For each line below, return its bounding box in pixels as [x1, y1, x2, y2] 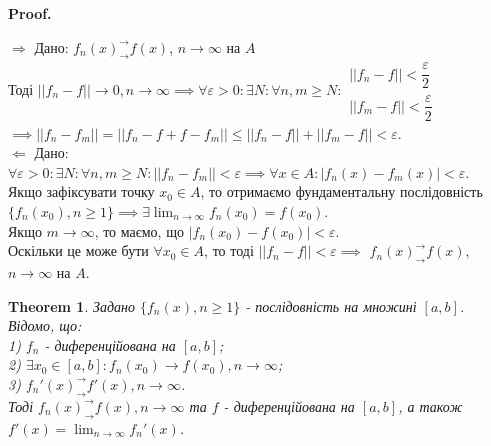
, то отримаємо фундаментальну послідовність [200, 181, 483, 202]
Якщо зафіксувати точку [8, 181, 155, 202]
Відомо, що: [8, 315, 82, 336]
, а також [398, 395, 463, 416]
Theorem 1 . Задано [8, 295, 135, 316]
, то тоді [204, 240, 254, 261]
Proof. [8, 3, 52, 23]
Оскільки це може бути [8, 240, 149, 261]
